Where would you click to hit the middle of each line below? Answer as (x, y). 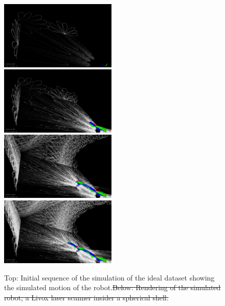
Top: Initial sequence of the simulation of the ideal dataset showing (109, 277)
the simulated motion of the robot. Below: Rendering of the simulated (112, 287)
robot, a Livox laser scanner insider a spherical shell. (86, 297)
